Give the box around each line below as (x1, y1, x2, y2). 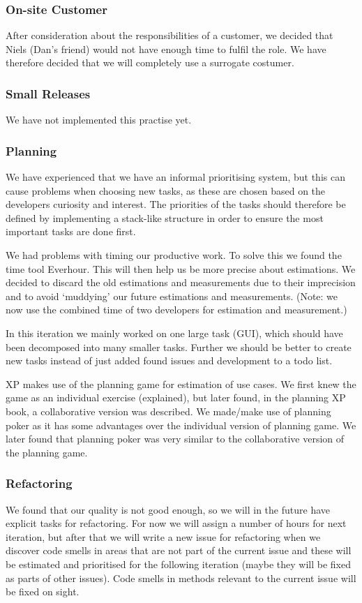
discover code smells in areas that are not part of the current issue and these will (6, 543, 352, 558)
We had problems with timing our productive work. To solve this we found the (6, 248, 342, 262)
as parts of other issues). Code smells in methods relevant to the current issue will (6, 570, 356, 585)
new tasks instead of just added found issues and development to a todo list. (6, 353, 333, 368)
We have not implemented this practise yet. (6, 112, 192, 127)
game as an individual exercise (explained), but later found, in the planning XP (6, 390, 346, 405)
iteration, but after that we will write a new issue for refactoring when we (6, 529, 321, 544)
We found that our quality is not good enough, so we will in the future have (6, 502, 330, 516)
